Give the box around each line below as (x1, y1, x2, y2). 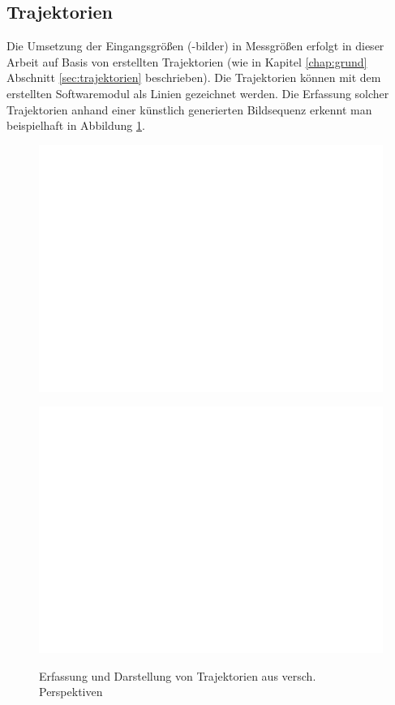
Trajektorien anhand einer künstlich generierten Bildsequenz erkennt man (6, 101, 372, 118)
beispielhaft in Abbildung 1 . (6, 117, 145, 134)
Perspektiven (39, 683, 103, 700)
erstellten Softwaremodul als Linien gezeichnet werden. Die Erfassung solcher (6, 84, 389, 101)
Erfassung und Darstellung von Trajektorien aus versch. (39, 667, 316, 684)
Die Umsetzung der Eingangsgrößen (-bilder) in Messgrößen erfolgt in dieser (6, 37, 384, 54)
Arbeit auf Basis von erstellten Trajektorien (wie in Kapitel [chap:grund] (6, 53, 367, 70)
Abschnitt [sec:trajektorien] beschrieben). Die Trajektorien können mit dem (6, 69, 381, 86)
